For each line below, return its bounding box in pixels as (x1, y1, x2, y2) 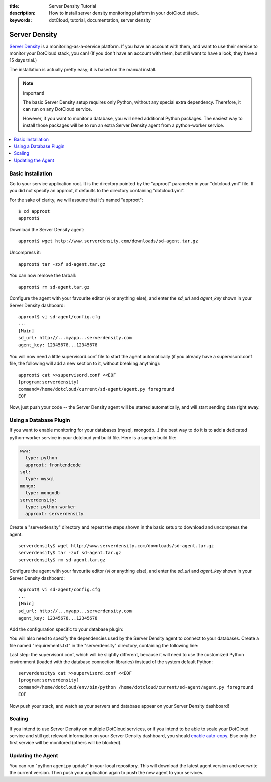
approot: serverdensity (25, 511, 84, 517)
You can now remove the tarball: (9, 272, 76, 279)
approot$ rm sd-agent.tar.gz (18, 284, 90, 290)
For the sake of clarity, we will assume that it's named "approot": (9, 197, 143, 203)
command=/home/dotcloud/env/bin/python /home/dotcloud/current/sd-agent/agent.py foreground (18, 684, 254, 690)
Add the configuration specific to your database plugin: (9, 626, 124, 632)
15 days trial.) (9, 57, 37, 63)
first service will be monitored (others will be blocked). (9, 740, 122, 746)
